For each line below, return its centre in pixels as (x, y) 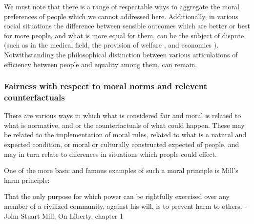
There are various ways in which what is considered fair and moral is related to (123, 115)
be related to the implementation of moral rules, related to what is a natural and (125, 135)
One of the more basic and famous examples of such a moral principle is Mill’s (121, 170)
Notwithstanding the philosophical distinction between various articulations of (121, 54)
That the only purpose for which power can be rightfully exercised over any (117, 196)
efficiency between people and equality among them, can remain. (101, 64)
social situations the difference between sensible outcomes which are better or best (127, 26)
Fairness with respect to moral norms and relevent (106, 86)
